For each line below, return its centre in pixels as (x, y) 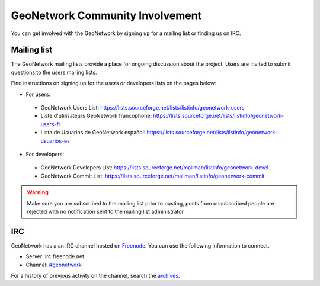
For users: (38, 94)
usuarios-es (55, 141)
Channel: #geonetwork (54, 265)
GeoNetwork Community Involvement (106, 15)
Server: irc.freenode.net (55, 256)
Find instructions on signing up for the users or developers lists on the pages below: (113, 83)
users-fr (51, 124)
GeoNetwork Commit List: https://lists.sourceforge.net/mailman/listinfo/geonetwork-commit (153, 176)
